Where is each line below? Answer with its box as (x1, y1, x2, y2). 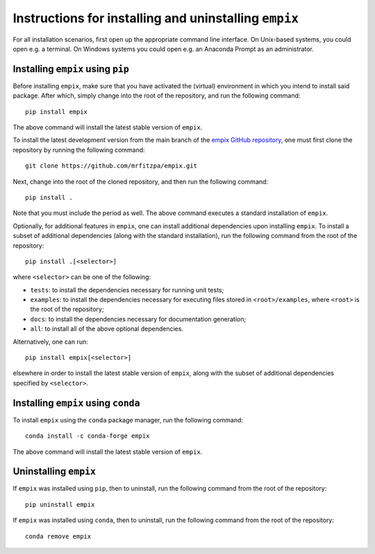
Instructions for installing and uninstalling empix (12, 10, 299, 26)
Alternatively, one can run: (12, 338, 88, 346)
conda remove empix (25, 532, 92, 540)
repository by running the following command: (12, 145, 145, 154)
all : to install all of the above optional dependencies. (30, 324, 184, 333)
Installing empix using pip (12, 63, 130, 74)
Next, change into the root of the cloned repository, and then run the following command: (12, 177, 269, 186)
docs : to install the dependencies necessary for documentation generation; (30, 315, 247, 323)
